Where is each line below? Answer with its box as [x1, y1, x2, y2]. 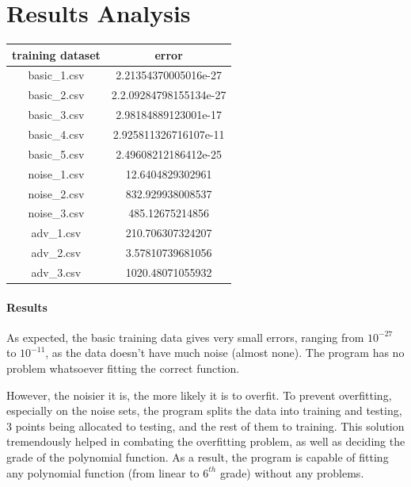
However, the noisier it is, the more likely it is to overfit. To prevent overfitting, [6, 386, 392, 403]
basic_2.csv [28, 86, 85, 103]
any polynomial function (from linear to [6, 464, 200, 481]
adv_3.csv [31, 263, 82, 280]
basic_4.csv [28, 126, 85, 142]
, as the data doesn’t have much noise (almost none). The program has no [45, 344, 405, 361]
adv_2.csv [31, 244, 82, 261]
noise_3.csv [28, 205, 85, 221]
